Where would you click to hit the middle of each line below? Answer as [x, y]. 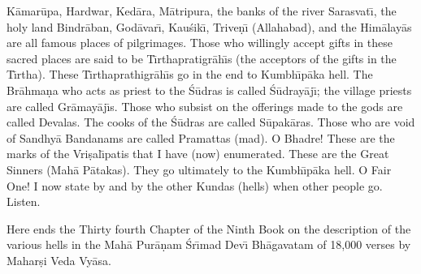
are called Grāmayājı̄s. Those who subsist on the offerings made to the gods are [205, 106]
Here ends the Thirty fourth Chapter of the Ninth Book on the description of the [209, 228]
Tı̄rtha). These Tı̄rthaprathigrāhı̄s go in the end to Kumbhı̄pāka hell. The [190, 74]
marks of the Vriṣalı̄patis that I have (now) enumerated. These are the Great [198, 154]
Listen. [24, 201]
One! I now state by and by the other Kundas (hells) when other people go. [195, 185]
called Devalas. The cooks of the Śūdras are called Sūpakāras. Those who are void [211, 122]
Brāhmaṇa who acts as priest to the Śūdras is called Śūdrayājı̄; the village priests [209, 90]
